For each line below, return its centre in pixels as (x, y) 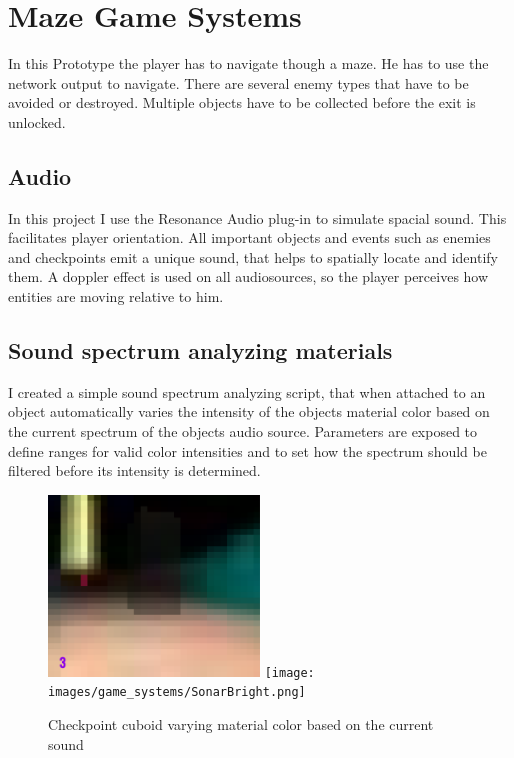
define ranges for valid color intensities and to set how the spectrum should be (247, 450)
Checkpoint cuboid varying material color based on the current (241, 724)
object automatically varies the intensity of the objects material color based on (249, 411)
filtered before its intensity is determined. (134, 470)
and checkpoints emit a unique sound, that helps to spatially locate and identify (253, 256)
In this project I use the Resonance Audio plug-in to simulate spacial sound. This (257, 217)
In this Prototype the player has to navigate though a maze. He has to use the (248, 63)
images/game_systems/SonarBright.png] (177, 692)
